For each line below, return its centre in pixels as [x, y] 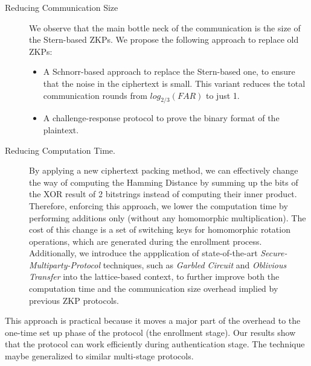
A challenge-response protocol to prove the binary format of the [161, 118]
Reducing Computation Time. [60, 150]
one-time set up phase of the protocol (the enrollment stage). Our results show [150, 332]
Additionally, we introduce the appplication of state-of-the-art [143, 253]
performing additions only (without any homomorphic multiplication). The [168, 217]
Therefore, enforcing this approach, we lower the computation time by [159, 205]
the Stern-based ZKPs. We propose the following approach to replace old [164, 39]
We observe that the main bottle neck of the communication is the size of [165, 27]
